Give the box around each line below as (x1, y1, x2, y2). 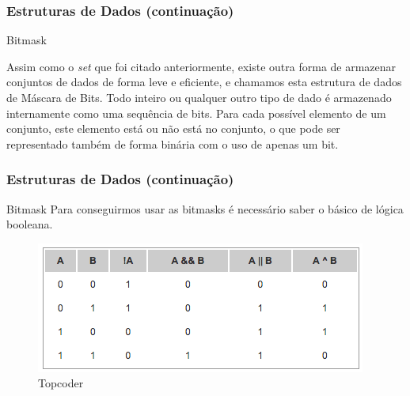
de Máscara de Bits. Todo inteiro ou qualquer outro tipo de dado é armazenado (6, 89, 392, 105)
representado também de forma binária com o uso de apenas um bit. (6, 135, 339, 152)
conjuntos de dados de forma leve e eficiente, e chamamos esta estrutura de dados (6, 74, 402, 90)
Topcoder (38, 375, 84, 391)
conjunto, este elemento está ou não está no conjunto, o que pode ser (6, 120, 340, 137)
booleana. (6, 216, 53, 232)
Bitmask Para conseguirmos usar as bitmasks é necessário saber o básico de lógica (6, 200, 404, 217)
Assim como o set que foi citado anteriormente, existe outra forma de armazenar (6, 58, 397, 74)
